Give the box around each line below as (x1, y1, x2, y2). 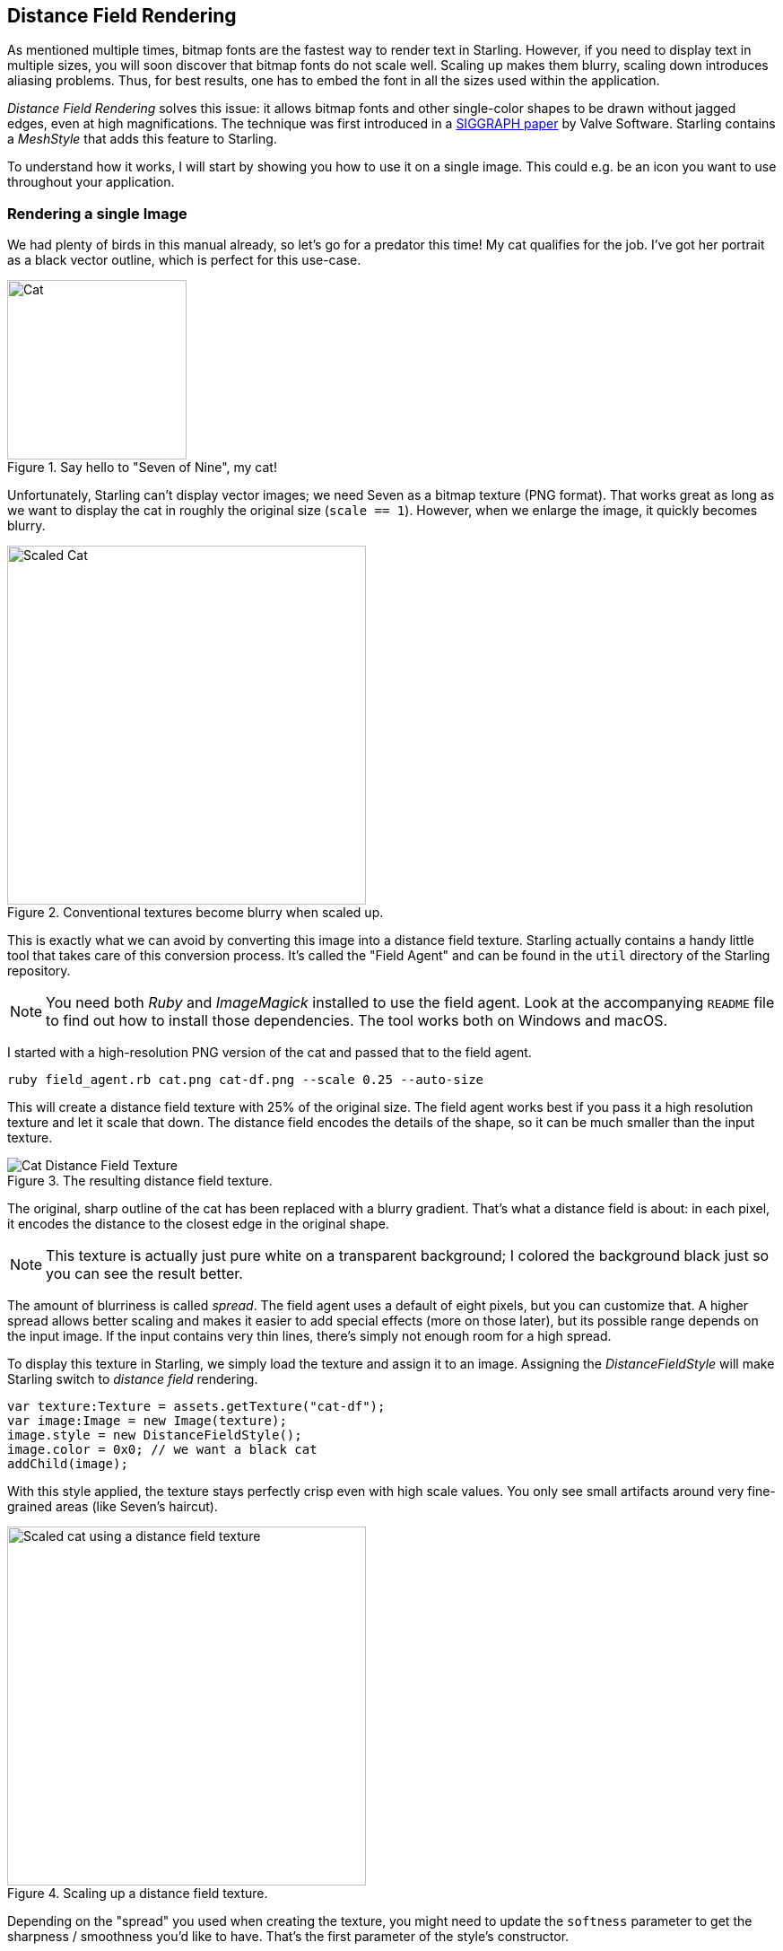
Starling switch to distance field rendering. (7, 1371, 258, 1387)
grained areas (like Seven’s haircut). (7, 1499, 218, 1515)
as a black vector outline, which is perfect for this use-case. (7, 252, 361, 268)
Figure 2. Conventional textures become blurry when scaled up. (7, 905, 384, 921)
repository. (7, 963, 71, 979)
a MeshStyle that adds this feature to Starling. (7, 131, 277, 147)
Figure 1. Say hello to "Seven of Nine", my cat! (7, 459, 277, 476)
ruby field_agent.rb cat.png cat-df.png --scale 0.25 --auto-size (7, 1072, 484, 1088)
